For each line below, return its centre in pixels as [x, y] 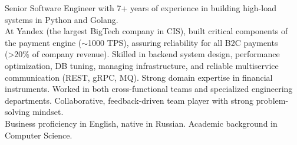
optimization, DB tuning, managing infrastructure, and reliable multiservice [142, 65]
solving [17, 112]
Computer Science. [39, 135]
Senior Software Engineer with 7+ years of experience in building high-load [141, 8]
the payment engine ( [43, 42]
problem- [272, 100]
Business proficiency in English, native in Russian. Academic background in [141, 123]
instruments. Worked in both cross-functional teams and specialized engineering [149, 89]
